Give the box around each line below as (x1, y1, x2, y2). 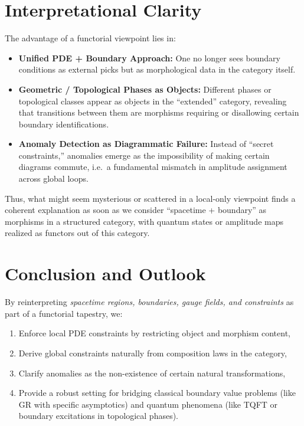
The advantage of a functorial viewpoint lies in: (5, 32, 176, 44)
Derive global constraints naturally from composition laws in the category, (18, 346, 287, 359)
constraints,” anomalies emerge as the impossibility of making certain (18, 149, 270, 161)
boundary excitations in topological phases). (18, 409, 178, 422)
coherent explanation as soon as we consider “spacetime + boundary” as (5, 204, 267, 216)
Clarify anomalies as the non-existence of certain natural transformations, (18, 366, 286, 379)
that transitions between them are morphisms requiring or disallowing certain (18, 106, 299, 119)
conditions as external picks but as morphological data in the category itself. (18, 63, 296, 76)
